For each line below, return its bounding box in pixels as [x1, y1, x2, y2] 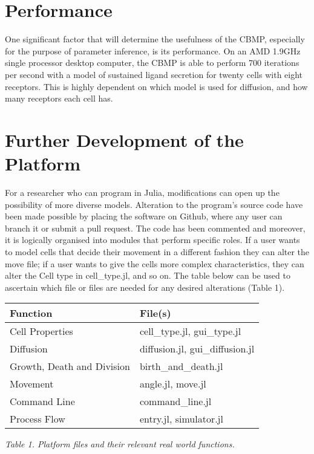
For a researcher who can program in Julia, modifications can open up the [5, 186, 280, 198]
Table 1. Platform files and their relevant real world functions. [5, 438, 235, 450]
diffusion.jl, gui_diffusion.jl [139, 342, 255, 356]
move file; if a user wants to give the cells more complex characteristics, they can [5, 257, 304, 270]
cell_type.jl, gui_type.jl [139, 324, 241, 339]
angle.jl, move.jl [139, 377, 206, 391]
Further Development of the [5, 127, 244, 152]
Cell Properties [10, 324, 73, 339]
